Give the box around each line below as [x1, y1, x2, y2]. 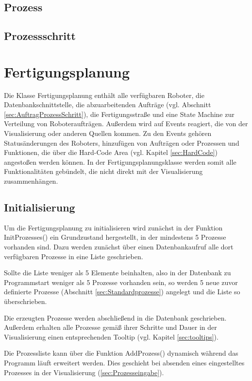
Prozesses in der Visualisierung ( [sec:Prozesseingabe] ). [4, 367, 164, 377]
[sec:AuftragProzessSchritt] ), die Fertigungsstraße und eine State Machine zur [4, 109, 235, 119]
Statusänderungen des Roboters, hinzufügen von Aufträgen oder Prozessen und [4, 137, 239, 148]
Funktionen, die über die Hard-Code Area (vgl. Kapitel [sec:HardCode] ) [4, 147, 218, 157]
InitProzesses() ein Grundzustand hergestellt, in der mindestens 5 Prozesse [4, 232, 226, 242]
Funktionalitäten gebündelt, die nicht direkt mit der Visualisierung [4, 166, 203, 176]
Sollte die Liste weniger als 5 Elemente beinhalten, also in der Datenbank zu [4, 267, 231, 278]
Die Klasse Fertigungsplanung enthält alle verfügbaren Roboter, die [4, 90, 204, 100]
